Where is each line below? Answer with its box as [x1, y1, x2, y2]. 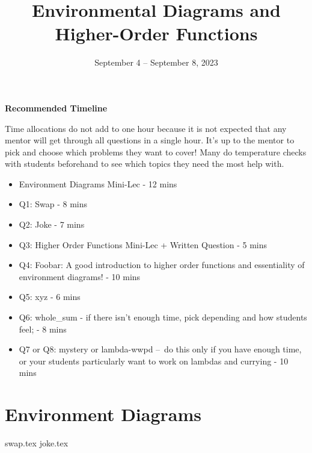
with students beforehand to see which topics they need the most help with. [5, 157, 284, 170]
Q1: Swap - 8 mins [19, 198, 88, 210]
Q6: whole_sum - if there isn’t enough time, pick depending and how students [19, 311, 307, 323]
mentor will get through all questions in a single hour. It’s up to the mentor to [5, 134, 295, 146]
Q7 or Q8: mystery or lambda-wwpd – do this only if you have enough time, [19, 343, 302, 355]
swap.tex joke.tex [5, 437, 69, 449]
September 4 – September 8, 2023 [94, 56, 218, 69]
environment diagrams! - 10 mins [19, 270, 141, 283]
